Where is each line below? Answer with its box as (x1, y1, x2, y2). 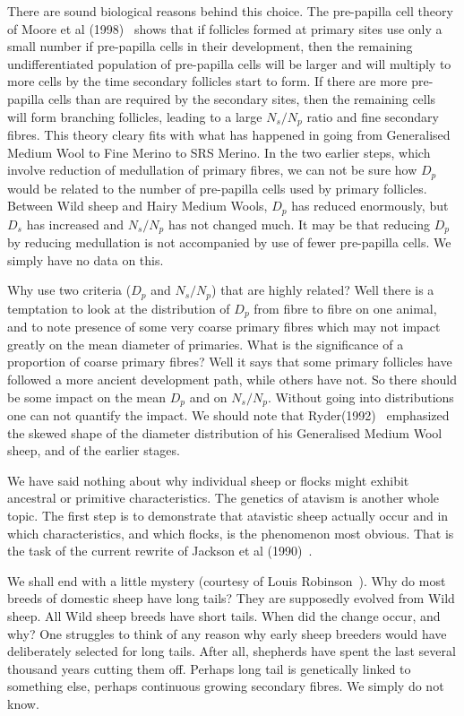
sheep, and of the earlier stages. (7, 441, 180, 460)
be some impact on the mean (7, 387, 166, 406)
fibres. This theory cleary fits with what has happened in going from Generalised (7, 125, 451, 144)
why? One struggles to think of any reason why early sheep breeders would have (7, 624, 447, 643)
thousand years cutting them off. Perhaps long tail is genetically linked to (7, 659, 411, 677)
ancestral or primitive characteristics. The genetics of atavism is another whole (7, 488, 440, 507)
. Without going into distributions (267, 387, 454, 406)
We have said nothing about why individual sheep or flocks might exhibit (7, 470, 409, 489)
